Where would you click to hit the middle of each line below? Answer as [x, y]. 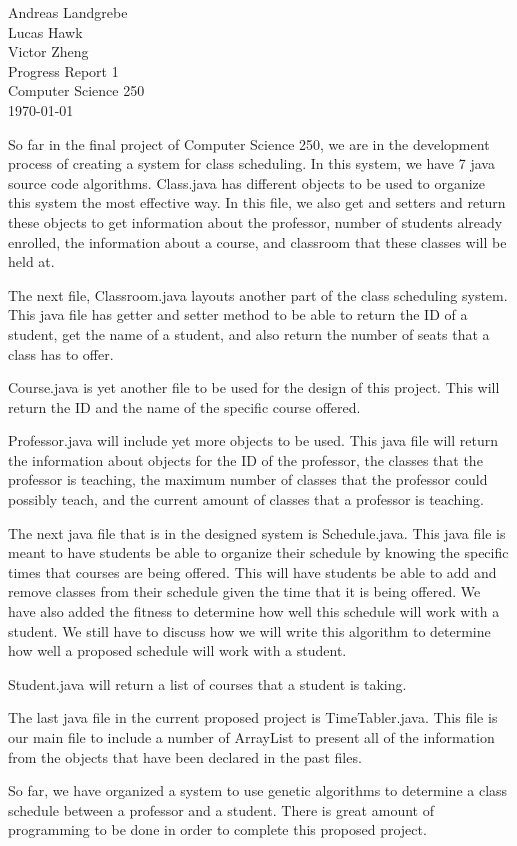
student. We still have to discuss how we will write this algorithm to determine [249, 630]
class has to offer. [61, 353]
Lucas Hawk [45, 31]
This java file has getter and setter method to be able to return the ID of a [238, 314]
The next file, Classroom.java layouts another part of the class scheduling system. [258, 294]
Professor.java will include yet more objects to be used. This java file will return [253, 440]
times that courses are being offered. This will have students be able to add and [252, 571]
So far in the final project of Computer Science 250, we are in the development [249, 143]
